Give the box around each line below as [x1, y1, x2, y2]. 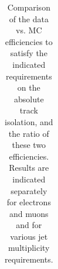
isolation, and [5, 115, 53, 127]
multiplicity [8, 242, 50, 254]
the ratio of [8, 127, 49, 139]
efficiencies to [5, 35, 53, 47]
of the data [9, 12, 49, 25]
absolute [13, 92, 44, 105]
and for [16, 219, 42, 231]
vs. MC [16, 24, 42, 36]
